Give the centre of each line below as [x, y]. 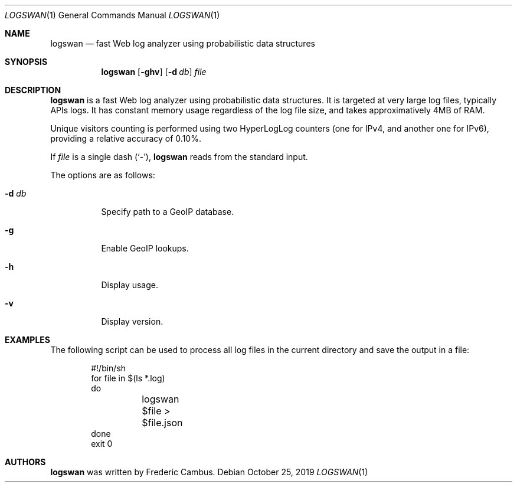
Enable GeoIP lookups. [145, 248]
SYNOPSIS [26, 62]
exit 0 [102, 444]
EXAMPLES [27, 340]
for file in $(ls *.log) [128, 378]
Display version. [132, 321]
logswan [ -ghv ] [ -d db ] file [154, 72]
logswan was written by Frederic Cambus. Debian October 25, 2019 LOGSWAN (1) [209, 472]
